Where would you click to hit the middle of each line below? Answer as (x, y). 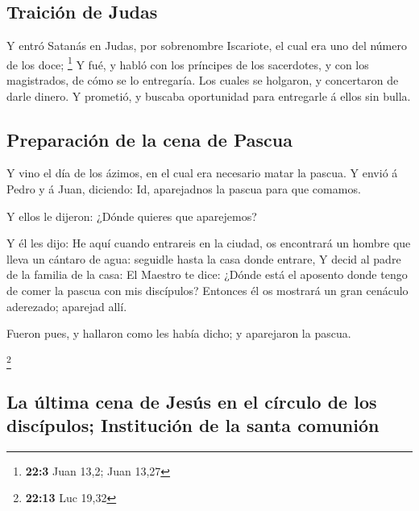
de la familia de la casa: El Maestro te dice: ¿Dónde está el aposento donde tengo (207, 274)
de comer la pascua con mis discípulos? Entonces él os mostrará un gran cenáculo (207, 290)
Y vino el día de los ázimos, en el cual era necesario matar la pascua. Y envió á (202, 173)
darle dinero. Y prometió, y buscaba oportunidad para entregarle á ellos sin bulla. (209, 96)
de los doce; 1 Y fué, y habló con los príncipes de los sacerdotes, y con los (188, 63)
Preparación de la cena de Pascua (149, 139)
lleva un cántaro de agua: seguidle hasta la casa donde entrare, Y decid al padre (204, 258)
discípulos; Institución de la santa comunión (193, 424)
